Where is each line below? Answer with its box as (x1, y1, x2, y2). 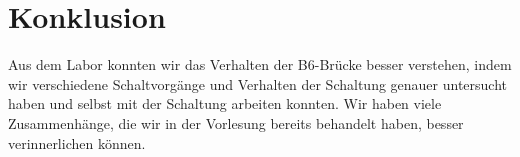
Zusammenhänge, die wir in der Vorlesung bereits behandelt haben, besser (8, 112, 464, 133)
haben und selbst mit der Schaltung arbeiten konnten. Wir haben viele (8, 93, 442, 114)
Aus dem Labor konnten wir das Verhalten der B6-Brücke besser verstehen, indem (8, 54, 512, 75)
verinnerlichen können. (8, 132, 146, 153)
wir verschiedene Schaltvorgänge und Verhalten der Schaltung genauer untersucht (8, 73, 508, 94)
